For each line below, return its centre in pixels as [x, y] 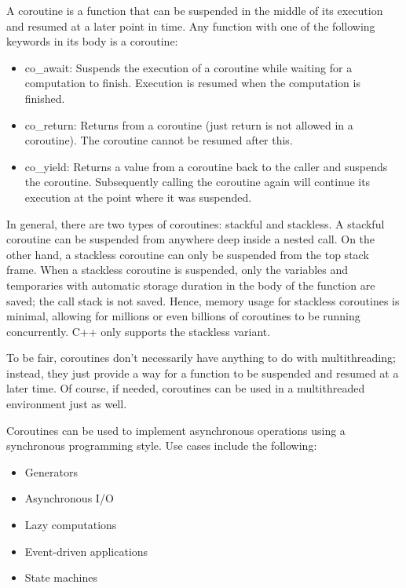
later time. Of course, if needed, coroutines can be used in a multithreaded [186, 388]
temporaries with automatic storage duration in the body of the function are [191, 285]
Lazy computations [71, 525]
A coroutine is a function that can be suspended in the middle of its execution [195, 10]
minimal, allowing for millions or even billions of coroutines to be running [183, 316]
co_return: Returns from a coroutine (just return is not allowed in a [189, 124]
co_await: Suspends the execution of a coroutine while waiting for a [188, 67]
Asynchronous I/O [69, 498]
